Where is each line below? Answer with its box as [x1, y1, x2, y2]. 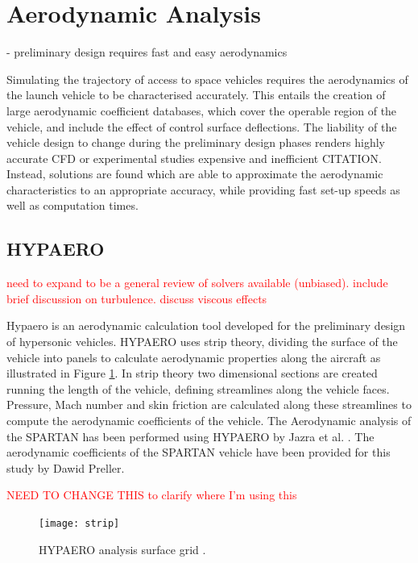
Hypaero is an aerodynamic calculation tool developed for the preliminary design [6, 317, 406, 334]
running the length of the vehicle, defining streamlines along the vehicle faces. [6, 380, 390, 397]
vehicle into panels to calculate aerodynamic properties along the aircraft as [6, 348, 381, 365]
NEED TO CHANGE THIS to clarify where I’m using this [6, 486, 297, 503]
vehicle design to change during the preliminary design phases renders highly [6, 134, 385, 151]
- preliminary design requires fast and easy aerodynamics [6, 44, 288, 60]
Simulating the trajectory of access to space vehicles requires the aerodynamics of [6, 70, 408, 87]
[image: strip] [39, 517, 120, 529]
